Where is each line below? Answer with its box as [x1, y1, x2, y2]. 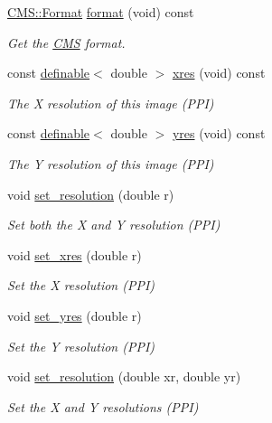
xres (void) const [172, 63, 266, 82]
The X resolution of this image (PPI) [7, 93, 214, 112]
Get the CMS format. [7, 33, 126, 52]
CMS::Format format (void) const [7, 3, 194, 21]
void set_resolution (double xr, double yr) [7, 367, 241, 386]
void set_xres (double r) [7, 245, 142, 264]
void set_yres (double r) [7, 305, 142, 324]
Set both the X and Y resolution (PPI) [7, 215, 220, 234]
